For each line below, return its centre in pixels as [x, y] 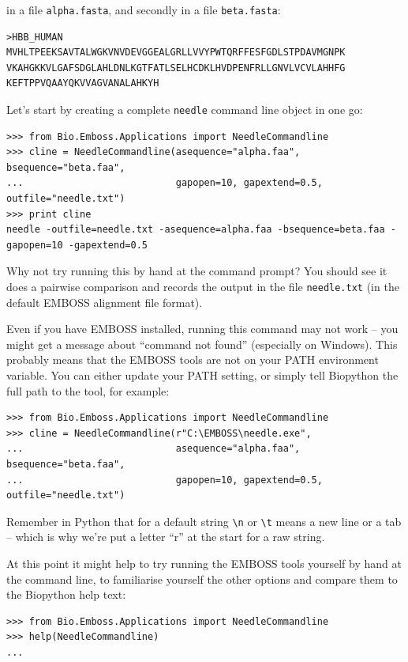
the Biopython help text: [66, 594]
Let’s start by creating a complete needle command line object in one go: [185, 110]
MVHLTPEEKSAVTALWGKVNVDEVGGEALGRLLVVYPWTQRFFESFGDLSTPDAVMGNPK [176, 53]
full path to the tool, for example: [88, 390]
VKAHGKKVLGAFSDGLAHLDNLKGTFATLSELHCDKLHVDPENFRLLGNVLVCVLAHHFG [176, 68]
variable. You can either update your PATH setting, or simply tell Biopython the [202, 375]
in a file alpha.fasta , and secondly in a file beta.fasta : [144, 9]
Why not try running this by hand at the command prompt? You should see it [197, 271]
